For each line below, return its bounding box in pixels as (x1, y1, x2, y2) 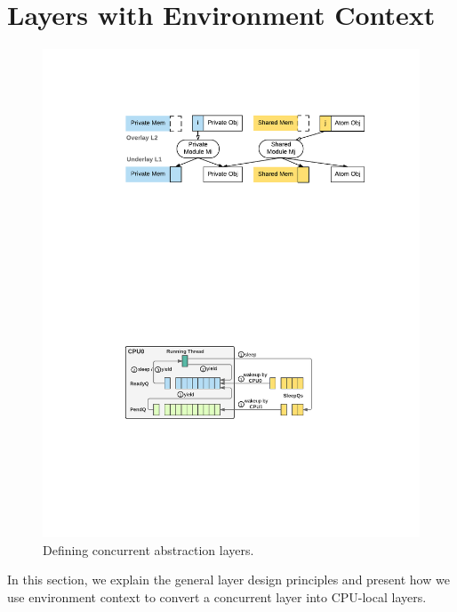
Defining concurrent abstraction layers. (43, 540, 254, 559)
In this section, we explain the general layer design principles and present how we (7, 570, 450, 589)
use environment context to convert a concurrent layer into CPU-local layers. (7, 587, 427, 606)
